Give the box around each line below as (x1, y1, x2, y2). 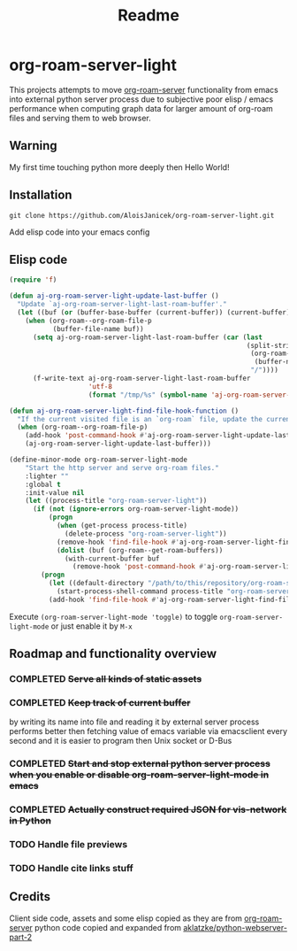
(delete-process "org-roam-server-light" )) (65, 529, 227, 538)
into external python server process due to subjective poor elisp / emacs (9, 94, 274, 104)
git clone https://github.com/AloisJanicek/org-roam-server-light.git (9, 211, 275, 220)
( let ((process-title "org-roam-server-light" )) (25, 497, 208, 506)
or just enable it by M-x (50, 621, 133, 631)
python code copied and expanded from (34, 922, 182, 932)
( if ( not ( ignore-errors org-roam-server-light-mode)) (32, 505, 240, 514)
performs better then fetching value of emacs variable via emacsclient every (9, 726, 288, 737)
